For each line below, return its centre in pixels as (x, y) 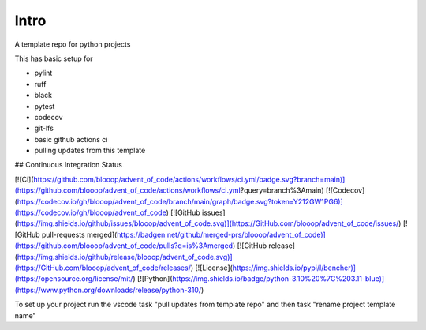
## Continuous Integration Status (68, 165)
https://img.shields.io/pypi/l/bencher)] (294, 268)
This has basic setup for (54, 58)
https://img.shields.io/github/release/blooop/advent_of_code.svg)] (125, 257)
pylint (43, 73)
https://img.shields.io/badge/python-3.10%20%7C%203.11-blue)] (278, 279)
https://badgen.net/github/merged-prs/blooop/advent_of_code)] (222, 234)
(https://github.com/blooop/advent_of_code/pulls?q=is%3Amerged (123, 246)
